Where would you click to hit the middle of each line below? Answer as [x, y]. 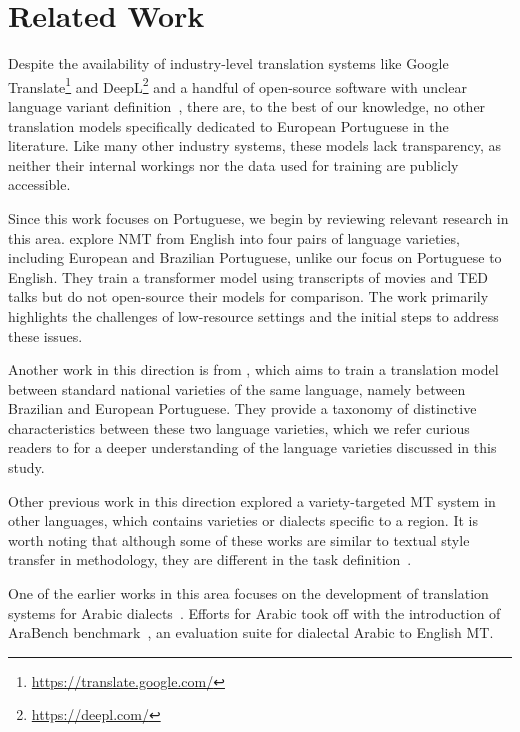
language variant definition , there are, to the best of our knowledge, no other [247, 105]
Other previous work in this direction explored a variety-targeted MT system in [252, 500]
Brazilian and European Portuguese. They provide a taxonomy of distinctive [242, 408]
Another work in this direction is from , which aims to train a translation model [253, 369]
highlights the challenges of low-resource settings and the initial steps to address [253, 315]
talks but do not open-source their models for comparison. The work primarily [248, 296]
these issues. [45, 335]
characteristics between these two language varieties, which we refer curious [239, 427]
